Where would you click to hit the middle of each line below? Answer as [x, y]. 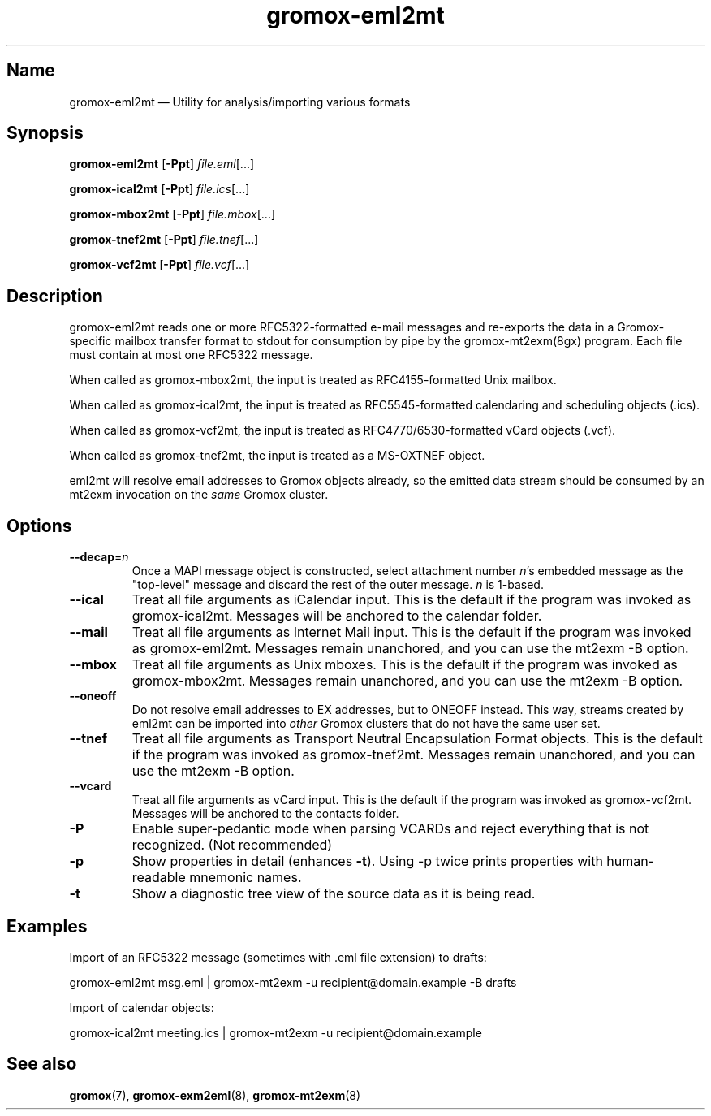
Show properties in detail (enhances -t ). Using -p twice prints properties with [367, 861]
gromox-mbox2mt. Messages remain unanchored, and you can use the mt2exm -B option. [407, 681]
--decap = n [99, 557]
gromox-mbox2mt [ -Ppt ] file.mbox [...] [172, 214]
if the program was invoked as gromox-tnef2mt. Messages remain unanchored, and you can [414, 755]
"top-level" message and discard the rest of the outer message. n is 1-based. [338, 585]
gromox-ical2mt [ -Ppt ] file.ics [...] [159, 189]
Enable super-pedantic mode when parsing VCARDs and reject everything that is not [390, 829]
